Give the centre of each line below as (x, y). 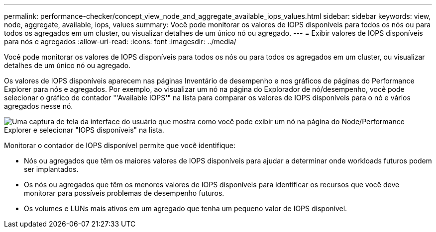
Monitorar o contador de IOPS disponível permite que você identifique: (120, 145)
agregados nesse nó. (39, 106)
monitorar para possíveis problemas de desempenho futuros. (124, 193)
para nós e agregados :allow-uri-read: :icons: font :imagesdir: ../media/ (120, 41)
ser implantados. (51, 169)
